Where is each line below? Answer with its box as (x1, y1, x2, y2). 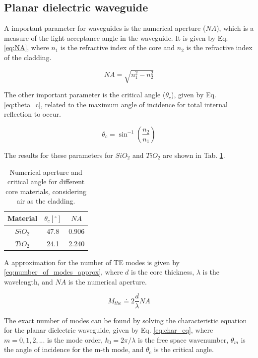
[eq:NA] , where (4, 42, 49, 53)
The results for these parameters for (4, 149, 113, 160)
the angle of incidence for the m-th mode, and (4, 344, 144, 355)
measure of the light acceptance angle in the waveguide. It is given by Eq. (4, 32, 228, 43)
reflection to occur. (4, 109, 61, 119)
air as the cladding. (16, 196, 75, 206)
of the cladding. (4, 52, 52, 62)
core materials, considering (5, 186, 86, 196)
